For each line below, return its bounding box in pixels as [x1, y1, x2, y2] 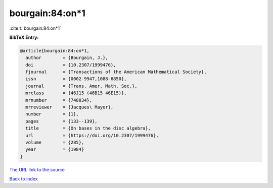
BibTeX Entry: [9, 34, 39, 40]
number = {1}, [25, 111, 79, 117]
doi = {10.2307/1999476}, [25, 62, 116, 68]
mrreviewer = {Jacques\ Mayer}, [25, 104, 114, 110]
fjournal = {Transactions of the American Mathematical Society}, [25, 69, 207, 75]
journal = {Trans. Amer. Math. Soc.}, [25, 83, 138, 89]
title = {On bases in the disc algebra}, [25, 126, 151, 131]
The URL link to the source [9, 166, 65, 172]
